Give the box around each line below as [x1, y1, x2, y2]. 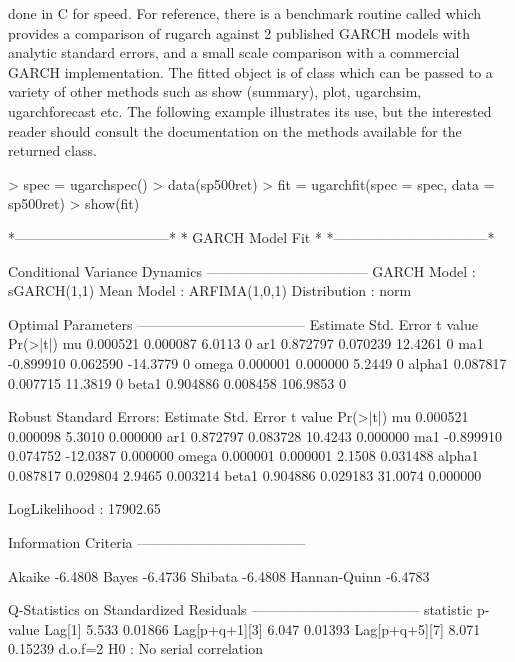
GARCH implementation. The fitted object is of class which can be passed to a [8, 61, 493, 82]
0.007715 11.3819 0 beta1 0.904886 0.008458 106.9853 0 [8, 372, 346, 393]
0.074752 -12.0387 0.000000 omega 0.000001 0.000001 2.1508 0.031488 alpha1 [8, 445, 479, 466]
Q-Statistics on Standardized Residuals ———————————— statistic [8, 599, 473, 620]
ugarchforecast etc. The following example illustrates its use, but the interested [8, 100, 492, 121]
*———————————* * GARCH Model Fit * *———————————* [8, 226, 495, 247]
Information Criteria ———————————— [8, 532, 306, 553]
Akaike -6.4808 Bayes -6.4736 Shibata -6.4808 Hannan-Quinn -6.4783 [8, 565, 430, 586]
